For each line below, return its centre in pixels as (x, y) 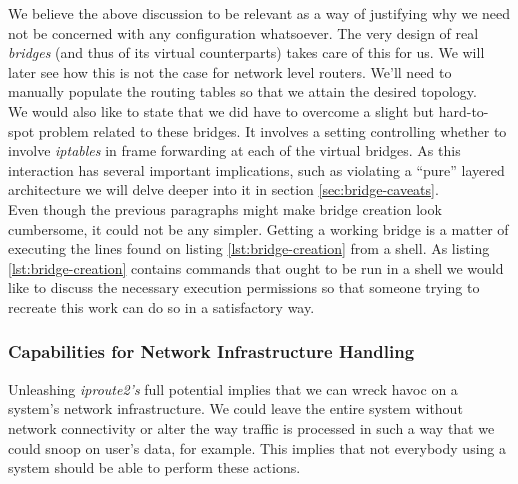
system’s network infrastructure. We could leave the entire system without (235, 408)
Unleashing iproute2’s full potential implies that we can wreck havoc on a (233, 388)
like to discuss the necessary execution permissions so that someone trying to (244, 287)
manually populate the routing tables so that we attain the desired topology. (242, 91)
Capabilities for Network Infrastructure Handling (211, 351)
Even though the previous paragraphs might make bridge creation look (225, 208)
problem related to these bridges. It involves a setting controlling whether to (272, 130)
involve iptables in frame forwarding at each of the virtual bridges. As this (234, 150)
